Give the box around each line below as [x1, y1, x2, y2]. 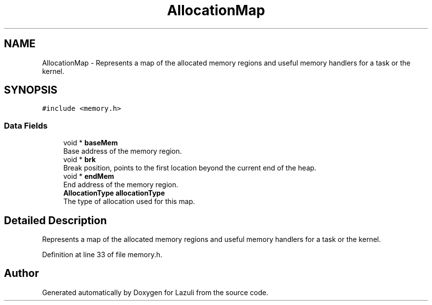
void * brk [63, 155, 96, 164]
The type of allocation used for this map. [63, 197, 195, 206]
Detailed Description [4, 214, 107, 227]
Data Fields [4, 120, 48, 131]
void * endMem [63, 172, 114, 181]
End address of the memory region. [63, 180, 179, 189]
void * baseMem [63, 138, 118, 147]
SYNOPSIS [4, 84, 58, 97]
